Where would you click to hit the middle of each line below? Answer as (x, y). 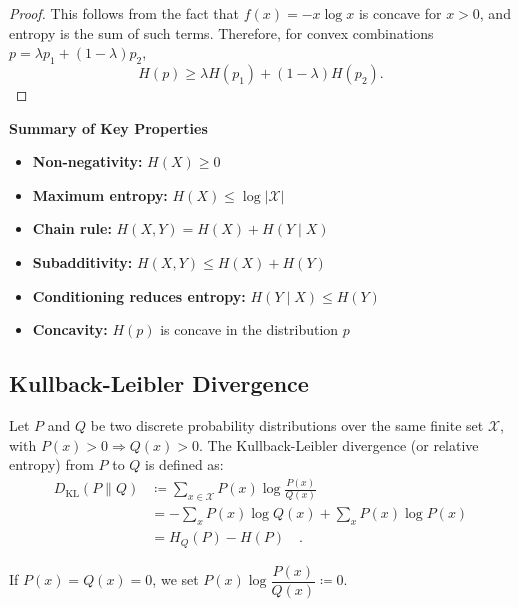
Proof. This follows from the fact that (124, 13)
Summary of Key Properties (108, 127)
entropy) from (51, 464)
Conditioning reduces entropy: (139, 295)
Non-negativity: (87, 161)
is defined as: (184, 464)
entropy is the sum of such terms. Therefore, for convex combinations (221, 32)
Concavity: (70, 329)
